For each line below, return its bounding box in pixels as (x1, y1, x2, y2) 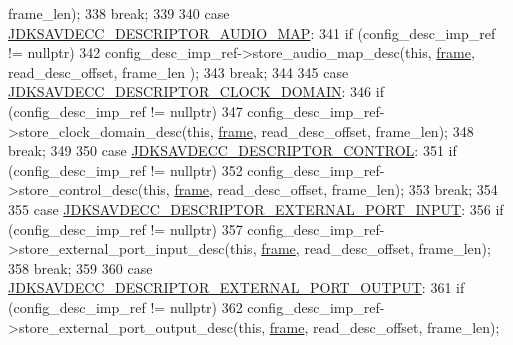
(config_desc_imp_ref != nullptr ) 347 (8, 100, 243, 121)
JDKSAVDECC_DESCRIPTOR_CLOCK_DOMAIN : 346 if (8, 81, 384, 102)
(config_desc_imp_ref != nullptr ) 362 (8, 296, 243, 317)
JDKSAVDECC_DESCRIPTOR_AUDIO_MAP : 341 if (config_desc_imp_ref (8, 22, 496, 43)
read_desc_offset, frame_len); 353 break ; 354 (217, 179, 498, 200)
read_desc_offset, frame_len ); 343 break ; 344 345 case (8, 61, 349, 82)
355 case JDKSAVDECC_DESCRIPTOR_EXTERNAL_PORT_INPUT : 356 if (8, 198, 504, 219)
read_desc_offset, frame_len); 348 (261, 120, 474, 141)
